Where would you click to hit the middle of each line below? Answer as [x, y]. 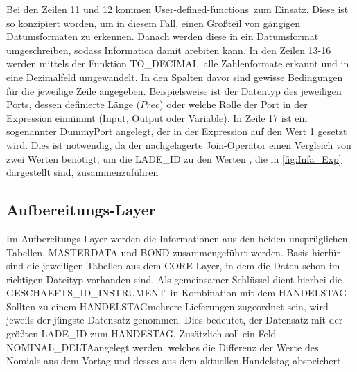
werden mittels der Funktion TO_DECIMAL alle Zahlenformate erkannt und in [178, 63]
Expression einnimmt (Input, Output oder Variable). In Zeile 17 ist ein [157, 117]
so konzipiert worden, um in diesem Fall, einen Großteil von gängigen [154, 23]
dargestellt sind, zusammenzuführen [82, 172]
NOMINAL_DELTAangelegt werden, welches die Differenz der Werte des [163, 347]
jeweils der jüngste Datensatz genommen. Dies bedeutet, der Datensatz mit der [175, 320]
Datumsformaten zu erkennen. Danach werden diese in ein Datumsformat [163, 36]
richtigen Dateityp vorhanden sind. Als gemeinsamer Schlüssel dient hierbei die [174, 279]
